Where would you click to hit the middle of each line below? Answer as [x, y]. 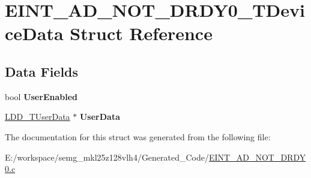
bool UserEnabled [41, 96]
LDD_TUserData [38, 117]
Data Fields [42, 71]
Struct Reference [141, 33]
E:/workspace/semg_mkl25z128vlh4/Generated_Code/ [107, 157]
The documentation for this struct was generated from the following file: [138, 136]
